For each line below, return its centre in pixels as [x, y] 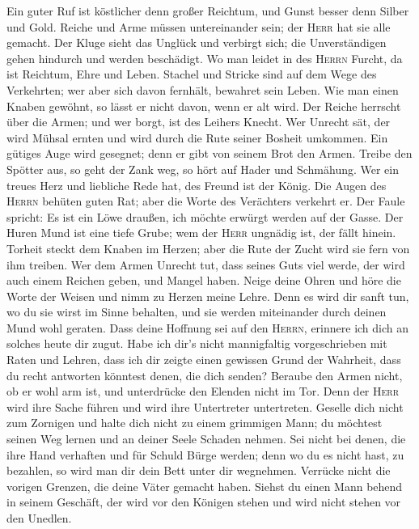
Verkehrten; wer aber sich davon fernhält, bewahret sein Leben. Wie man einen [203, 89]
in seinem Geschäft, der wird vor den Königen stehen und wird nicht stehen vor [204, 502]
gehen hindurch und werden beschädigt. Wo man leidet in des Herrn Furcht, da [205, 58]
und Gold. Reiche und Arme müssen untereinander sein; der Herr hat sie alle [199, 26]
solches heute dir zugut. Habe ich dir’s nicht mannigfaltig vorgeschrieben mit [197, 343]
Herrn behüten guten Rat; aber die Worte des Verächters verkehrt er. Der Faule [206, 201]
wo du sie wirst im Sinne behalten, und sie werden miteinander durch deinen [197, 312]
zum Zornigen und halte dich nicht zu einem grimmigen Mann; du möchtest [195, 423]
